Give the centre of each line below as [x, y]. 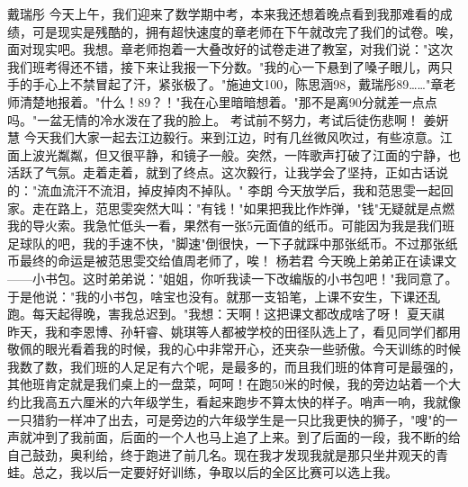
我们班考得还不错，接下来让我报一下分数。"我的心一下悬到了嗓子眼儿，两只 [230, 66]
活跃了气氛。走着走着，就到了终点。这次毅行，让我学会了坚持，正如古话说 [228, 172]
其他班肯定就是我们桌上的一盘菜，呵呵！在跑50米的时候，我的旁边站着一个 [228, 384]
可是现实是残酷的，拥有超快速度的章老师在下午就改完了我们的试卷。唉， [246, 31]
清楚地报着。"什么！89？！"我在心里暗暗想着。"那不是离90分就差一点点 [228, 101]
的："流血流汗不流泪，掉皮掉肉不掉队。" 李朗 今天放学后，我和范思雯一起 [224, 189]
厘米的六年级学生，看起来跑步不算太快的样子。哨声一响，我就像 [271, 402]
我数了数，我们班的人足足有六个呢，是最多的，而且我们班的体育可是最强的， [234, 366]
